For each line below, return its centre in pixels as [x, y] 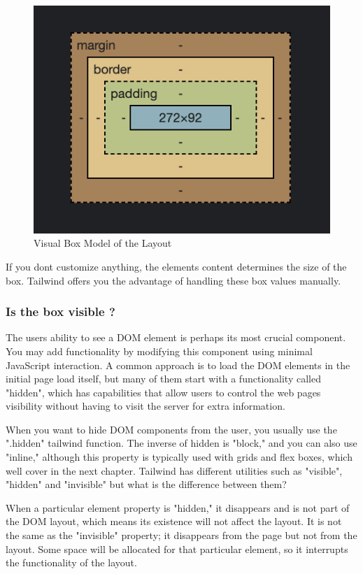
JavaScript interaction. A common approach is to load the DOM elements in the [178, 365]
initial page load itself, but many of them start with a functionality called [163, 379]
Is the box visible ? [60, 311]
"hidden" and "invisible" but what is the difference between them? [146, 484]
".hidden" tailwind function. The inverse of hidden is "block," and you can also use [181, 443]
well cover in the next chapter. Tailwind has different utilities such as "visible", [174, 470]
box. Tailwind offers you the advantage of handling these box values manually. [173, 280]
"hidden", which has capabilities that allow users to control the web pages [163, 392]
